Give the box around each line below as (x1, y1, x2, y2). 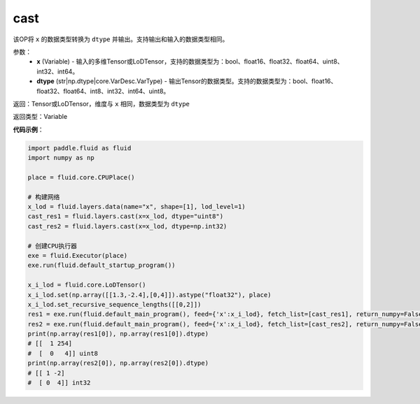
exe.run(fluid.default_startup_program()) (27, 261, 176, 269)
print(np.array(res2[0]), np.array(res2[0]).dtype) (27, 359, 209, 367)
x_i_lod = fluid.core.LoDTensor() (27, 281, 146, 289)
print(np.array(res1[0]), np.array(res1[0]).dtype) (27, 330, 209, 338)
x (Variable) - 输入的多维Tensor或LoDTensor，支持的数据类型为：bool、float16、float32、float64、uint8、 (36, 57, 344, 66)
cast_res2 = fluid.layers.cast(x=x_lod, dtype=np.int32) (27, 222, 227, 230)
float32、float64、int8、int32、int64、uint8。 (36, 87, 170, 95)
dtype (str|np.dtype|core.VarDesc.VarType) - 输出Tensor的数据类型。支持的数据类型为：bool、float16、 (36, 77, 337, 85)
